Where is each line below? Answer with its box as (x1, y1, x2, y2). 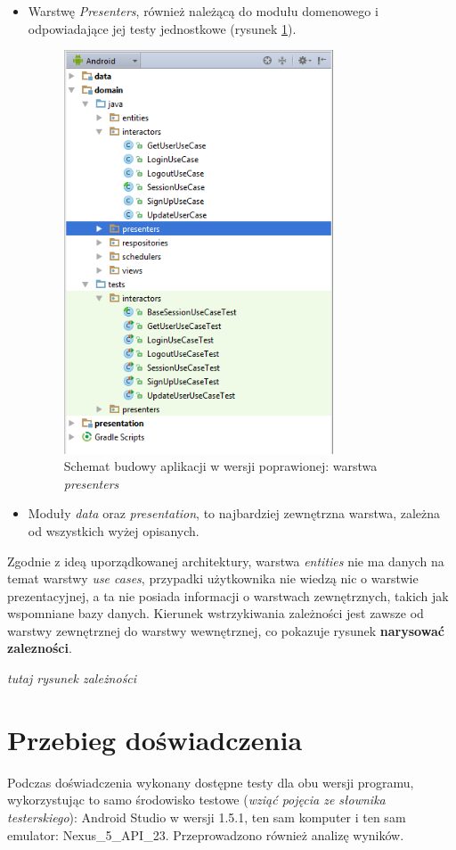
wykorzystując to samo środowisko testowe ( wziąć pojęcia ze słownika (7, 790, 386, 809)
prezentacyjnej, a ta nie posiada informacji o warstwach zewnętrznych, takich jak (7, 586, 449, 605)
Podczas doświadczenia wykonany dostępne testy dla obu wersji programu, (7, 772, 414, 791)
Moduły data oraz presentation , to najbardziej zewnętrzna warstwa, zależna (28, 504, 441, 523)
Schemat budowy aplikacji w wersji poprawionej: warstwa (63, 457, 378, 475)
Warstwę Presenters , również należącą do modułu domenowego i (28, 2, 379, 20)
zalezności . (7, 639, 72, 657)
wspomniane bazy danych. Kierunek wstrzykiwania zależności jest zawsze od (7, 604, 424, 623)
